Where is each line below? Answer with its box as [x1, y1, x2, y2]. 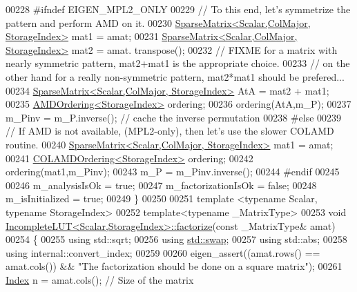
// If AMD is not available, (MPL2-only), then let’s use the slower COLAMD [6, 124, 334, 138]
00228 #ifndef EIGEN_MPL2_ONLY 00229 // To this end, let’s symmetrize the [6, 2, 351, 16]
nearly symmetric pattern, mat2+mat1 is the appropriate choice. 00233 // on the [6, 56, 350, 70]
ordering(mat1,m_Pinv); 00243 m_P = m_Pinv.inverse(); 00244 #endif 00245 [6, 164, 340, 179]
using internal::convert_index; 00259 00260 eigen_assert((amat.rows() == [6, 245, 320, 260]
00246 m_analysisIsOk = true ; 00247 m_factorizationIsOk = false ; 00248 [6, 177, 317, 192]
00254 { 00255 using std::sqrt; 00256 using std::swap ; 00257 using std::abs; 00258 [6, 232, 347, 246]
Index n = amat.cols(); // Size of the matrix [6, 272, 194, 286]
